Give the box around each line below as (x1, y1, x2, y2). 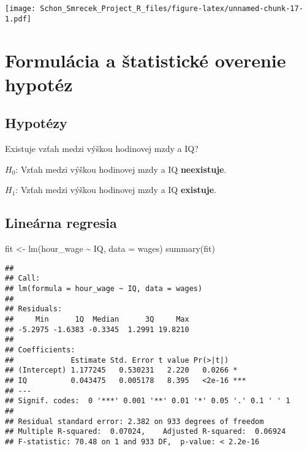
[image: (5, 4, 36, 13)
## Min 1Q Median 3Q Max (5, 314, 189, 324)
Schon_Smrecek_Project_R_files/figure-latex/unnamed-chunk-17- (40, 4, 303, 13)
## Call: (5, 274, 40, 283)
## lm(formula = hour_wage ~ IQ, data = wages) (5, 284, 203, 293)
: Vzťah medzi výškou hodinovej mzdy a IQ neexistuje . (15, 162, 227, 175)
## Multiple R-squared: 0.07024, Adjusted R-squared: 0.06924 (5, 427, 286, 436)
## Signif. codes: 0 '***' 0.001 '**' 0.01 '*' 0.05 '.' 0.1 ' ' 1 (5, 396, 290, 406)
